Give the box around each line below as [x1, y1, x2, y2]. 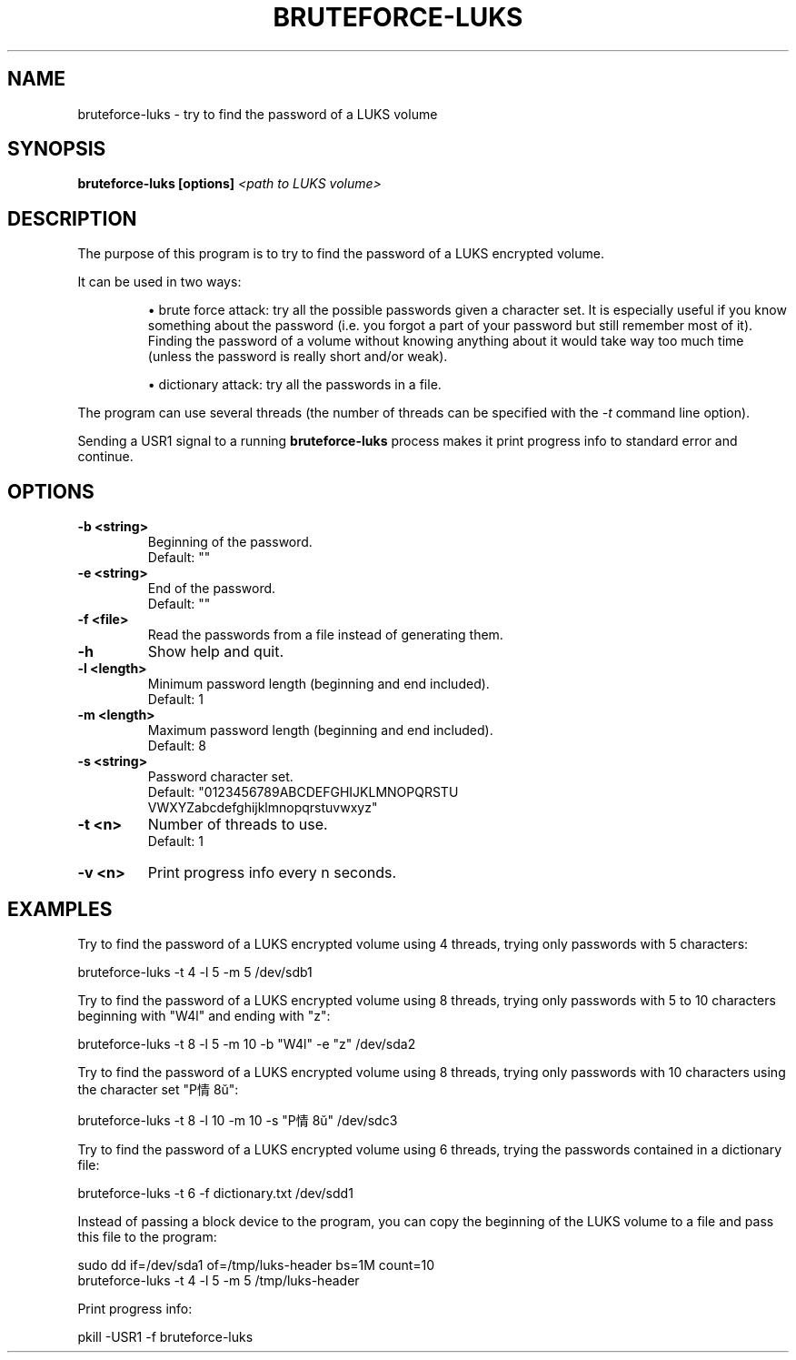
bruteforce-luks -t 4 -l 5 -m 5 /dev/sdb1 [77, 963, 313, 980]
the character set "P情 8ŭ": [77, 1081, 239, 1097]
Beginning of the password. [147, 534, 313, 550]
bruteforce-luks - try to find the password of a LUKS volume [77, 106, 438, 122]
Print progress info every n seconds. [147, 863, 397, 882]
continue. [77, 448, 134, 465]
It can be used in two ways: [77, 274, 242, 290]
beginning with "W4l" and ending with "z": [77, 1007, 331, 1023]
